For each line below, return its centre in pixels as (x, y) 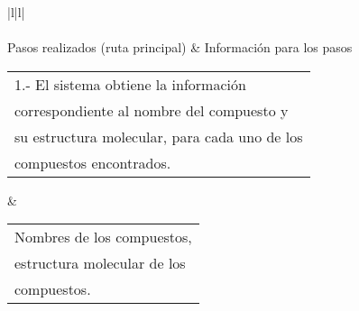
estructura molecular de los (100, 263)
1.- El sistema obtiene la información (130, 84)
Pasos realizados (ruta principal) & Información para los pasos (180, 47)
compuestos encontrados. (93, 162)
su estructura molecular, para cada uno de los (159, 136)
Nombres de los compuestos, (103, 237)
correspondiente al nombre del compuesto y (152, 110)
